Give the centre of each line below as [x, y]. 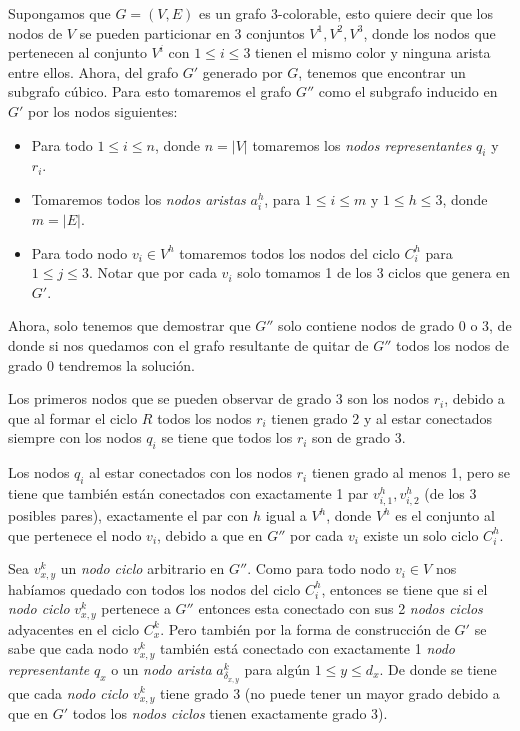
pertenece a [136, 608]
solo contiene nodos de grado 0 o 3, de [395, 325]
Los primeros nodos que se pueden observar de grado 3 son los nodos [218, 398]
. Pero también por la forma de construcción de [305, 628]
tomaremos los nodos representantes [362, 144]
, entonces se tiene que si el [404, 588]
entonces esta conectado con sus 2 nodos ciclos [340, 608]
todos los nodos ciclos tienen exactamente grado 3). [230, 712]
